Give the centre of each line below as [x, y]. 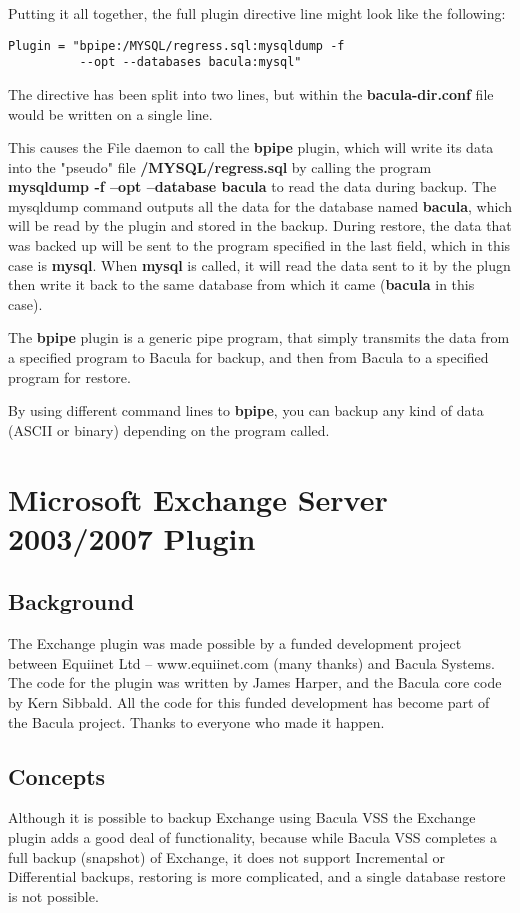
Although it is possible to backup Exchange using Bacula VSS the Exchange [242, 817]
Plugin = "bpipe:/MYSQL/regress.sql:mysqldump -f [176, 45]
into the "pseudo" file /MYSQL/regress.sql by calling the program [220, 166]
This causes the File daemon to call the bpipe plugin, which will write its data [251, 147]
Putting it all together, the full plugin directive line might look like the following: [257, 13]
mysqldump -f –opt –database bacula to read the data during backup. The [252, 186]
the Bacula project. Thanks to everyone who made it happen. [196, 721]
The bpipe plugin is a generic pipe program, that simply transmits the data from [259, 337]
